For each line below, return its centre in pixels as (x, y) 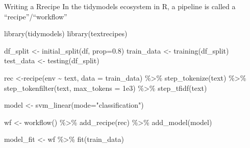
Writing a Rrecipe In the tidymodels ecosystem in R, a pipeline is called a (120, 6)
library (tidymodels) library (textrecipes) (66, 33)
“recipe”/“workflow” (36, 16)
